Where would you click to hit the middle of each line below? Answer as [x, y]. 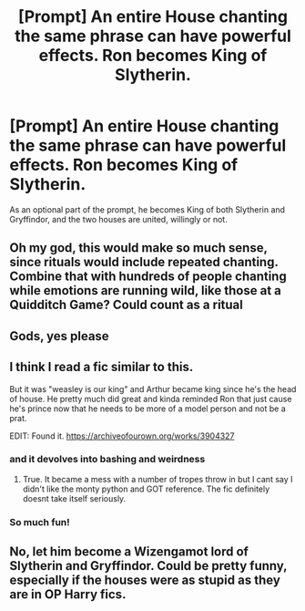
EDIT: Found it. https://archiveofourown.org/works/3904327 [122, 436]
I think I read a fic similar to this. [102, 367]
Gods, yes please [59, 336]
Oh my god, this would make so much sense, [138, 248]
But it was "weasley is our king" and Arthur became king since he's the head [153, 388]
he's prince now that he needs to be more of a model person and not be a [148, 409]
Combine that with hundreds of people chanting [148, 277]
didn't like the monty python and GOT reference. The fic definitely [146, 489]
